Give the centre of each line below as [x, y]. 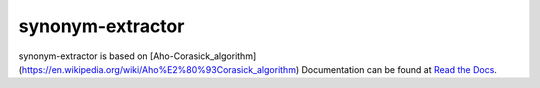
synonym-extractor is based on [83, 56]
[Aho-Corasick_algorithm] [203, 56]
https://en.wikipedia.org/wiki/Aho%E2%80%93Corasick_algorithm [159, 69]
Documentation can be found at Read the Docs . [399, 69]
